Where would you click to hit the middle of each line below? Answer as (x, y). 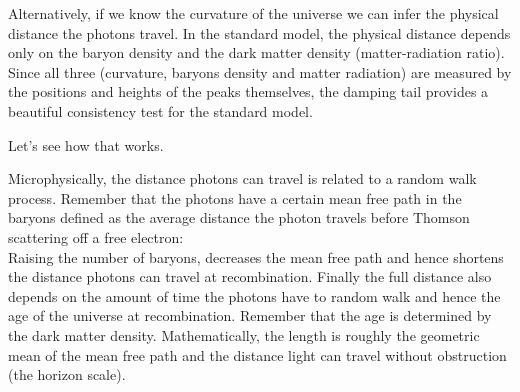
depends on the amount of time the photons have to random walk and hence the (254, 295)
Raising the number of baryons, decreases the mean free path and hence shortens (256, 256)
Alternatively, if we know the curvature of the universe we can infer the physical (253, 13)
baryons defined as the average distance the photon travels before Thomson (239, 217)
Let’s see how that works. (86, 144)
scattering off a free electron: (96, 236)
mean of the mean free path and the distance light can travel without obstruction (257, 354)
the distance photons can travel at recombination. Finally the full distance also (250, 276)
